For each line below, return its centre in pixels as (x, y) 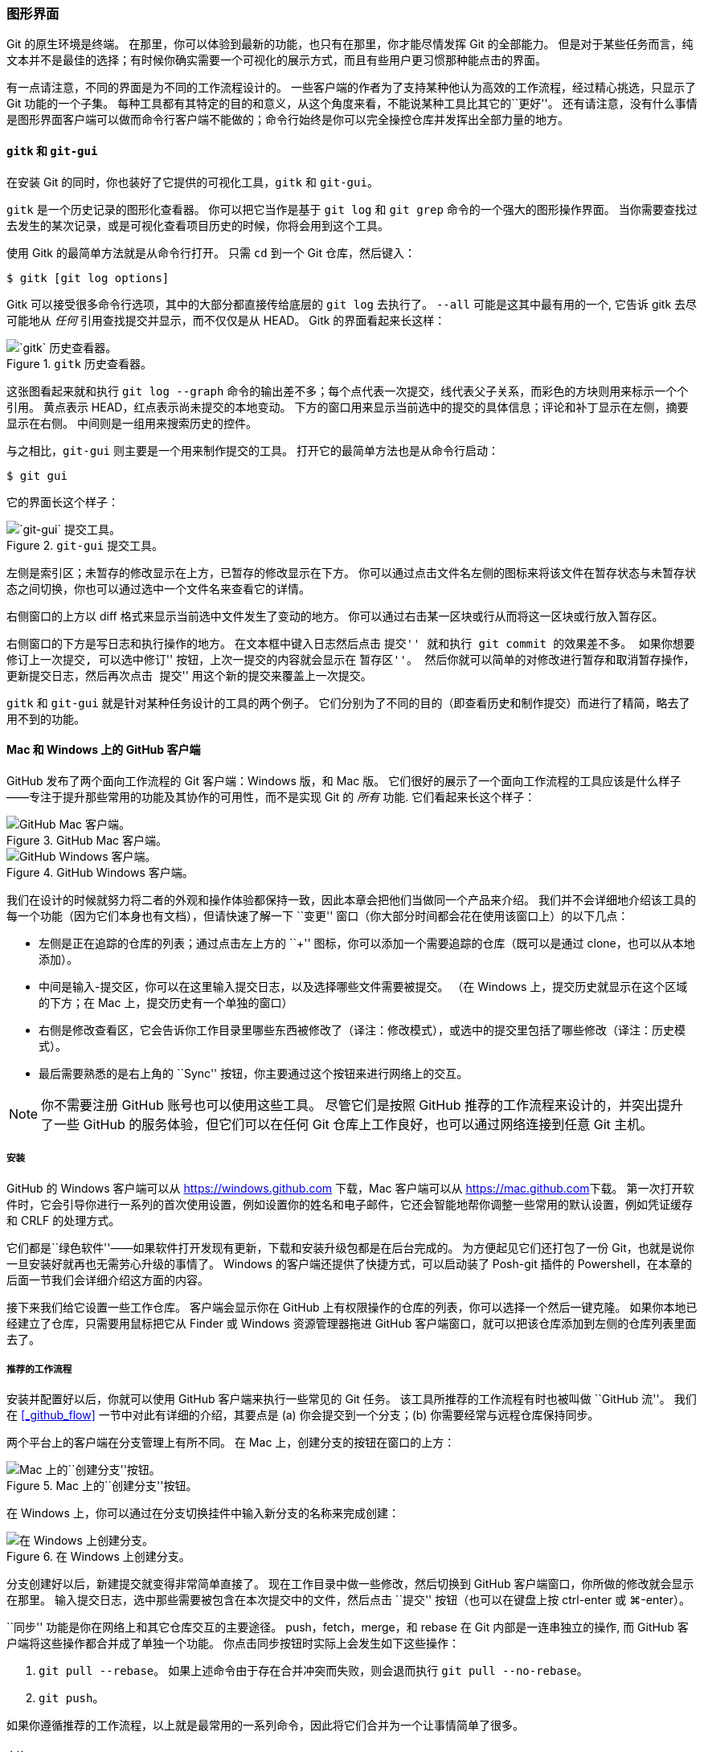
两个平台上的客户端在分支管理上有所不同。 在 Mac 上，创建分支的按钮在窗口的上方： (231, 1443)
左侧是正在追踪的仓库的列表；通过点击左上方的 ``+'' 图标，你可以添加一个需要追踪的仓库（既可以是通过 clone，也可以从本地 (367, 943)
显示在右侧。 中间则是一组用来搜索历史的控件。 (132, 423)
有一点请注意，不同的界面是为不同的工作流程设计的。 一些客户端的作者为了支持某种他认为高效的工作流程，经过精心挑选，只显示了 (351, 88)
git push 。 (72, 1698)
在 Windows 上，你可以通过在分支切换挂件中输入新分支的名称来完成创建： (203, 1513)
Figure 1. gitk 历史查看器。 (79, 363)
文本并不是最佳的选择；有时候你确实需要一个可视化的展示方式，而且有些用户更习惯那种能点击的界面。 (276, 60)
